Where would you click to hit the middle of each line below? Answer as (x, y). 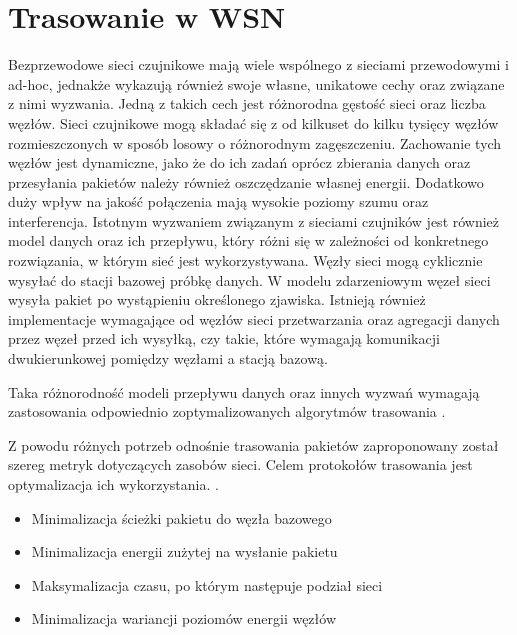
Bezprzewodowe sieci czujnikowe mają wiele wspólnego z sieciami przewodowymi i (258, 64)
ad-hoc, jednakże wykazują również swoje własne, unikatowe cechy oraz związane (256, 83)
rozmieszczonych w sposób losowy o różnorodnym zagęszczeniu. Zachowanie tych (255, 142)
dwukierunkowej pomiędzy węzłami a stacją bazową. (168, 358)
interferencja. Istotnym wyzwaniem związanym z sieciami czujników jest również (254, 220)
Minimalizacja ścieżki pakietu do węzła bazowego (181, 517)
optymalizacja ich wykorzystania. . (113, 484)
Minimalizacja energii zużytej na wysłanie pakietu (184, 551)
